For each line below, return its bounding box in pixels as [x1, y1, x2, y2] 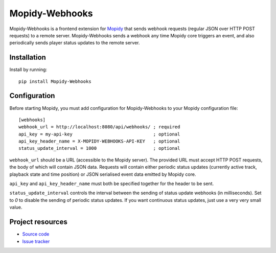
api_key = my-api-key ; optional [18, 131, 180, 137]
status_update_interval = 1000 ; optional [18, 146, 180, 151]
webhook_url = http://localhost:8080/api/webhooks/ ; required [18, 124, 180, 130]
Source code [22, 231, 50, 237]
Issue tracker [22, 238, 50, 244]
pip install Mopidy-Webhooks [18, 78, 91, 84]
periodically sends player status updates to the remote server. [9, 40, 140, 46]
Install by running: [9, 66, 48, 73]
